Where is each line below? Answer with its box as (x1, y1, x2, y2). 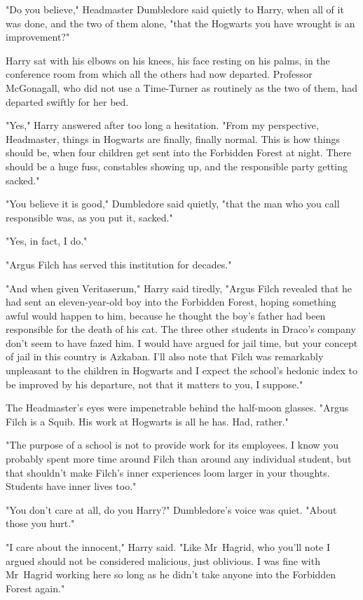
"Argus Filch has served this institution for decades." (6, 257, 232, 271)
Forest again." (6, 580, 65, 595)
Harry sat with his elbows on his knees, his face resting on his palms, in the (6, 53, 330, 67)
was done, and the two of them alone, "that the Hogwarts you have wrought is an (6, 15, 355, 30)
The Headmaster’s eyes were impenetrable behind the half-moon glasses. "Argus (6, 400, 349, 415)
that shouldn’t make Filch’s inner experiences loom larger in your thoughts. (6, 465, 330, 479)
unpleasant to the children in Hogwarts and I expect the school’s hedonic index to (6, 363, 358, 378)
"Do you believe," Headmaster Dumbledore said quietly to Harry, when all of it (6, 2, 344, 16)
